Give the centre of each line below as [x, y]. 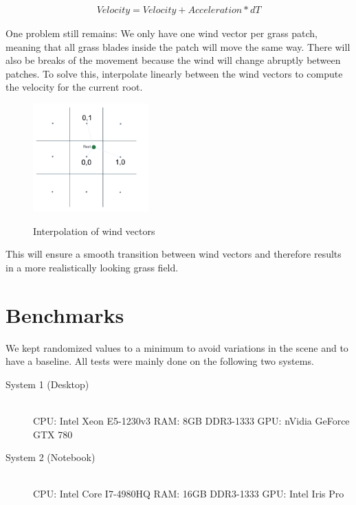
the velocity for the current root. [74, 87]
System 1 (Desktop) [47, 384]
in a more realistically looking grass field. [92, 267]
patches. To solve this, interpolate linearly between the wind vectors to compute [174, 73]
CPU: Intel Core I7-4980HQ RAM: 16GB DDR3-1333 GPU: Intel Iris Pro [189, 494]
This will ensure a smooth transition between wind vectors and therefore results [174, 254]
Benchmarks [65, 314]
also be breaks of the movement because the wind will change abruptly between [173, 60]
